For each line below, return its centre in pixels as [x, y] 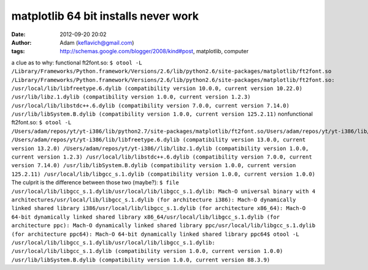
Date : [18, 34]
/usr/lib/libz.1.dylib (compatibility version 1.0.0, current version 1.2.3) [131, 97]
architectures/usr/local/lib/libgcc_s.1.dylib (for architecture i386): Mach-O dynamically [154, 200]
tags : [18, 51]
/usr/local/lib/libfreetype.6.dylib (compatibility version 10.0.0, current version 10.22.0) [157, 88]
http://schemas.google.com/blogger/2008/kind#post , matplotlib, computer [154, 51]
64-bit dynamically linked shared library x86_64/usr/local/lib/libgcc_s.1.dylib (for [146, 217]
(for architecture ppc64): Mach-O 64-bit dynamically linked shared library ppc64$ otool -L [155, 234]
